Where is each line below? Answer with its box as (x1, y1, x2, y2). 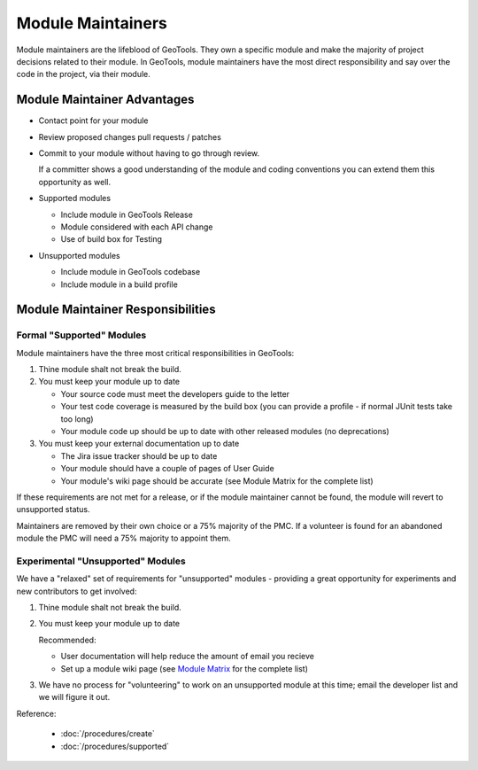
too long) (60, 413, 94, 424)
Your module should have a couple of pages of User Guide (60, 463, 274, 474)
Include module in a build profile (60, 279, 179, 290)
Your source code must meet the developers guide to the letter (60, 388, 290, 399)
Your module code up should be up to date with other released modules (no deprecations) (60, 426, 389, 437)
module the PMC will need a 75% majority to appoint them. (16, 533, 231, 544)
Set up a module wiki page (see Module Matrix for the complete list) (60, 663, 309, 673)
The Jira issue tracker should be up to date (60, 450, 218, 461)
